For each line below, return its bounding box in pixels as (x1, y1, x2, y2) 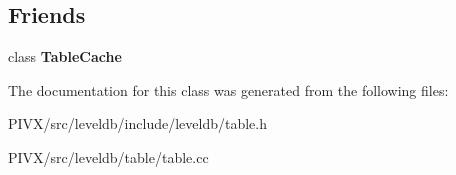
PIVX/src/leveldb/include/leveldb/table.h (8, 113, 267, 134)
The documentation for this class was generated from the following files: (8, 79, 449, 100)
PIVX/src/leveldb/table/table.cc (8, 146, 209, 167)
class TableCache (8, 46, 122, 67)
